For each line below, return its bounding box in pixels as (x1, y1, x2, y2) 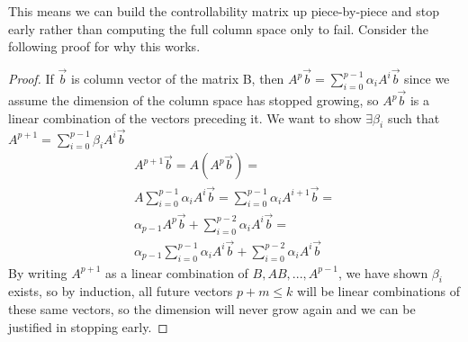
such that (387, 108, 440, 127)
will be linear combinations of (297, 282, 461, 301)
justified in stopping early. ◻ (8, 317, 168, 336)
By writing (8, 263, 67, 282)
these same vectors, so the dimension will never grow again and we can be (8, 299, 416, 318)
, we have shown (337, 263, 428, 282)
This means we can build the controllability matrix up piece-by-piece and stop (8, 2, 440, 20)
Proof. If (8, 69, 54, 87)
